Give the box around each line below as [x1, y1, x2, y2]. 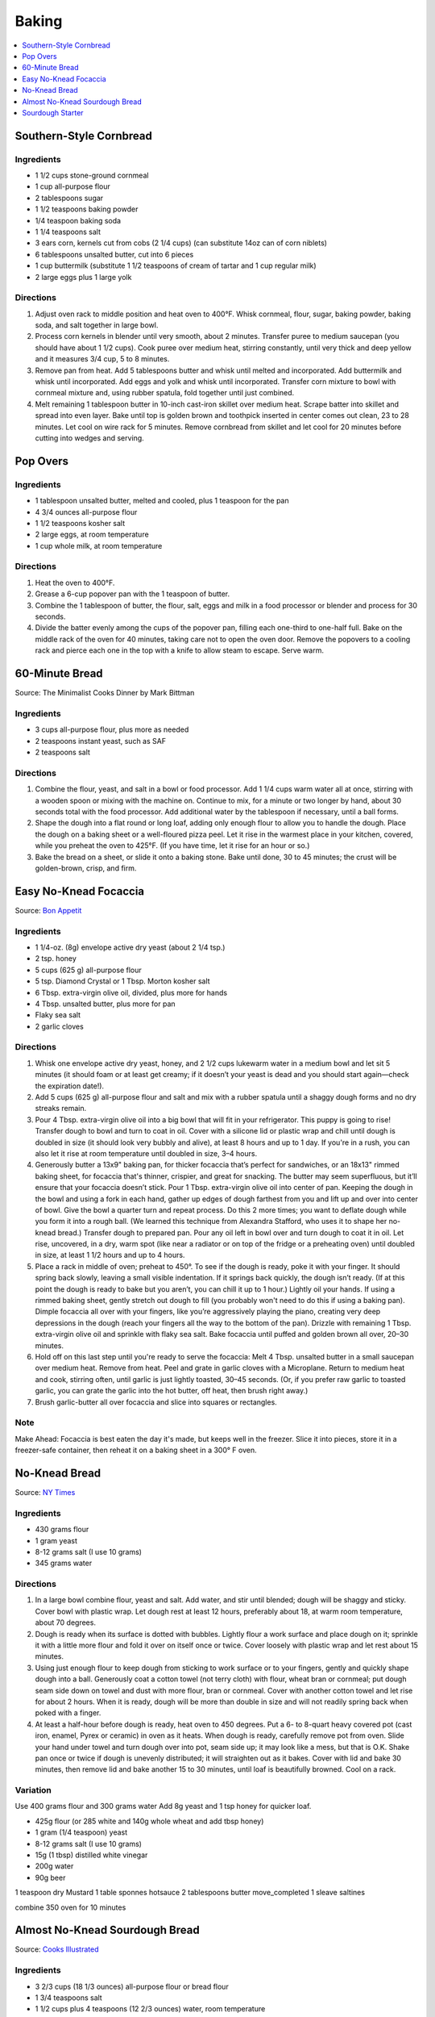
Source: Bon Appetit [14, 905, 82, 915]
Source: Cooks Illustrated [14, 1944, 99, 1954]
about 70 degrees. [35, 1618, 97, 1627]
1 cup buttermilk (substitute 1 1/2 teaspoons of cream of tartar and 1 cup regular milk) [35, 261, 317, 270]
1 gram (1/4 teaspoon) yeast [35, 1827, 128, 1837]
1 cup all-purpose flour [35, 182, 110, 191]
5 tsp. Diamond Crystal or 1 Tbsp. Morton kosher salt [35, 976, 210, 986]
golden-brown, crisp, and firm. [35, 863, 137, 873]
